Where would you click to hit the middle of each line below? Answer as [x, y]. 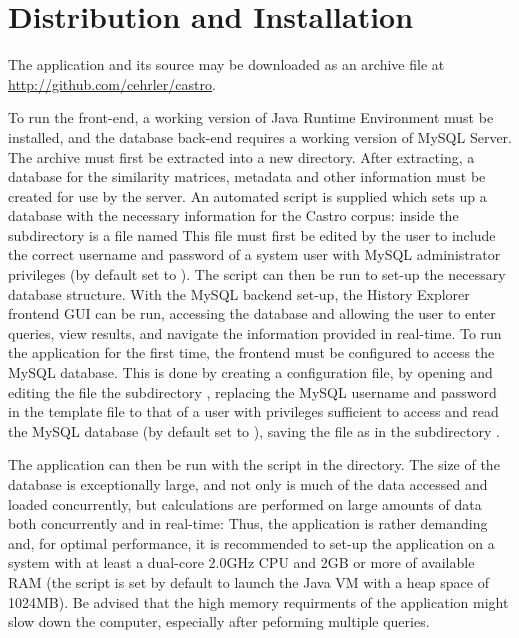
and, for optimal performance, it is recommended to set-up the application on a [251, 542]
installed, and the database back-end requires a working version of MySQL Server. [260, 136]
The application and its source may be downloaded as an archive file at [226, 64]
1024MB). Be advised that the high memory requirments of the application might [258, 601]
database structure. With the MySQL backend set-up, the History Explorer [239, 293]
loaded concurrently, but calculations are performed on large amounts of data [245, 503]
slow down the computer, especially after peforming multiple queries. [219, 621]
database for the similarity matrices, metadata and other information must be [247, 176]
